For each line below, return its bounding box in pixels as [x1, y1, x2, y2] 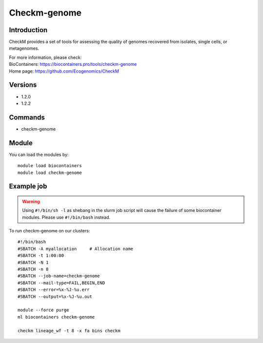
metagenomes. [9, 45, 39, 51]
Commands [9, 113, 45, 121]
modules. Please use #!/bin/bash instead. [22, 214, 111, 220]
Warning [22, 198, 40, 204]
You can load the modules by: [9, 152, 69, 157]
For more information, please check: [9, 54, 82, 60]
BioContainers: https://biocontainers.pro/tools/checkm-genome [9, 61, 137, 67]
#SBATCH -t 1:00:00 [18, 253, 64, 258]
